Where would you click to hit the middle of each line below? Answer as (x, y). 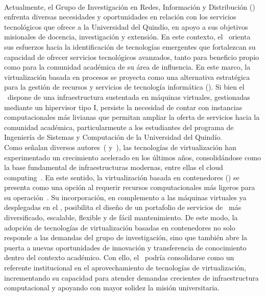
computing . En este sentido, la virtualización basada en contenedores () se (122, 177)
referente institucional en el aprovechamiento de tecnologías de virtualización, (125, 268)
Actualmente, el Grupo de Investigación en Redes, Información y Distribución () (130, 6)
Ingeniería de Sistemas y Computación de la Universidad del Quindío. (113, 137)
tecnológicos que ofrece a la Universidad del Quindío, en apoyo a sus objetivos (126, 26)
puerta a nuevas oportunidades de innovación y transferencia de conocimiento (125, 247)
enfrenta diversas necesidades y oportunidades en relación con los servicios (120, 17)
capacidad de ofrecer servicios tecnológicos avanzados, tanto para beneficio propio (132, 57)
